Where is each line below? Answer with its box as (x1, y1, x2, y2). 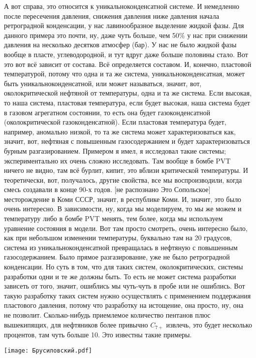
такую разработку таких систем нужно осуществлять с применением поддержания (4, 290, 251, 300)
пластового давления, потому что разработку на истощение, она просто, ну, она (4, 300, 244, 310)
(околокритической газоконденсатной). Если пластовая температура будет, (4, 117, 226, 127)
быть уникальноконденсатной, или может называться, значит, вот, (4, 78, 202, 88)
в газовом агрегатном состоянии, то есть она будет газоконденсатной (4, 107, 210, 117)
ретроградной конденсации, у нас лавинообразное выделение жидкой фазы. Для (4, 20, 244, 31)
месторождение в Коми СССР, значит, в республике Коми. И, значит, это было (4, 194, 241, 204)
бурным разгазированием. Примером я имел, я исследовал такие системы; (4, 145, 226, 156)
